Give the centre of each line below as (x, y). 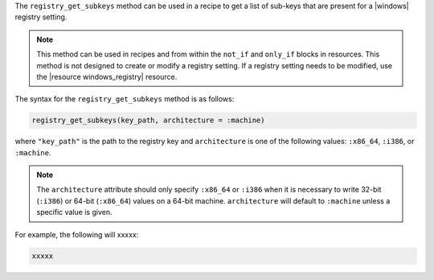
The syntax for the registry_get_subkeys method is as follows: (125, 99)
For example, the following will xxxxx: (77, 234)
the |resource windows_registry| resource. (107, 76)
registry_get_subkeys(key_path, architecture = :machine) (148, 120)
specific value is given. (74, 212)
